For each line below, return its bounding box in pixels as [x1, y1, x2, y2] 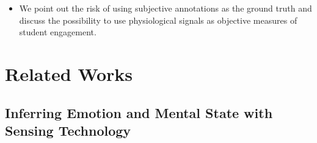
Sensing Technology [5, 120, 131, 139]
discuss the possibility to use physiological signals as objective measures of [19, 13, 297, 26]
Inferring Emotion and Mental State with [5, 103, 273, 122]
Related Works [5, 61, 133, 86]
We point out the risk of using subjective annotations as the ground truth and [19, 2, 312, 14]
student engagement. [19, 26, 97, 38]
